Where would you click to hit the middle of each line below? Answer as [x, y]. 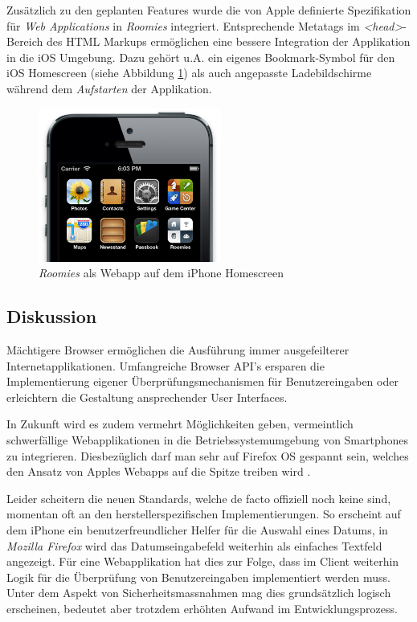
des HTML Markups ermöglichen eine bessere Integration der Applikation [228, 41]
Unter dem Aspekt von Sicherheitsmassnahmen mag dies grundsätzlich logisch [199, 593]
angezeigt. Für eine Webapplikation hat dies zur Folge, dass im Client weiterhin [203, 561]
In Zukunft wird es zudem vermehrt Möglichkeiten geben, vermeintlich [180, 424]
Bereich [25, 41]
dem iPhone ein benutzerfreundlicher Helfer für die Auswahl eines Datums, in [197, 530]
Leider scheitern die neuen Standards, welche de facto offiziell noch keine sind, [199, 498]
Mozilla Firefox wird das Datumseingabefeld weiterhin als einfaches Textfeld [194, 545]
